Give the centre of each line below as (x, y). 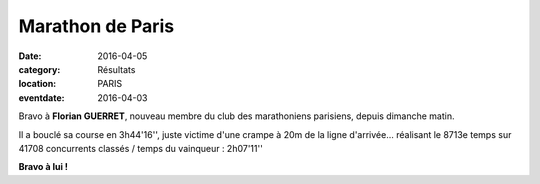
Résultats (116, 69)
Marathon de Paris (96, 26)
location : (37, 84)
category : (39, 69)
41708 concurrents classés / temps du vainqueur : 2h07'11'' (141, 148)
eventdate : (41, 97)
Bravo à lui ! (43, 167)
